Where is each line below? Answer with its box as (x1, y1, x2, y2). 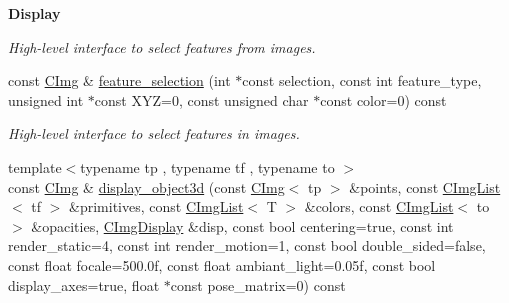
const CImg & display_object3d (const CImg (8, 176, 285, 197)
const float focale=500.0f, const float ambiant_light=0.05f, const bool (8, 254, 436, 275)
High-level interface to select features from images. (8, 36, 316, 57)
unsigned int (8, 89, 84, 110)
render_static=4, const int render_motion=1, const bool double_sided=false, (8, 235, 486, 256)
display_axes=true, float (8, 274, 160, 295)
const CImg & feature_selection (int (8, 70, 231, 91)
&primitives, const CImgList (69, 196, 244, 217)
